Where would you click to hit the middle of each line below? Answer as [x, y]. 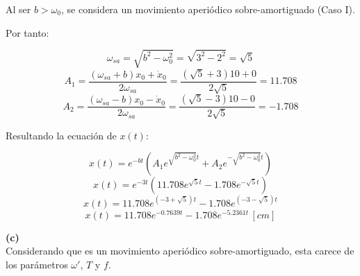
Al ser [18, 9]
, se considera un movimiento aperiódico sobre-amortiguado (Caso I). [208, 9]
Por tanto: [27, 32]
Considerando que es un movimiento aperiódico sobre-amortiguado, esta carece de [180, 251]
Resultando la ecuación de [61, 135]
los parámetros [37, 264]
